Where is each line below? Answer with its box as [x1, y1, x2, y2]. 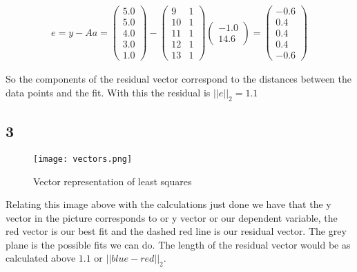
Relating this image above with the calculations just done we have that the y [6, 197, 331, 211]
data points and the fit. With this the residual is [6, 85, 211, 99]
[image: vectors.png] [33, 154, 133, 164]
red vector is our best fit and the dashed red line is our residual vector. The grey [6, 224, 347, 238]
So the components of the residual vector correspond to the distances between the [6, 72, 352, 86]
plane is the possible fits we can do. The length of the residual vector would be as [6, 237, 351, 251]
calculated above [6, 251, 76, 265]
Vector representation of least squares [33, 174, 192, 188]
